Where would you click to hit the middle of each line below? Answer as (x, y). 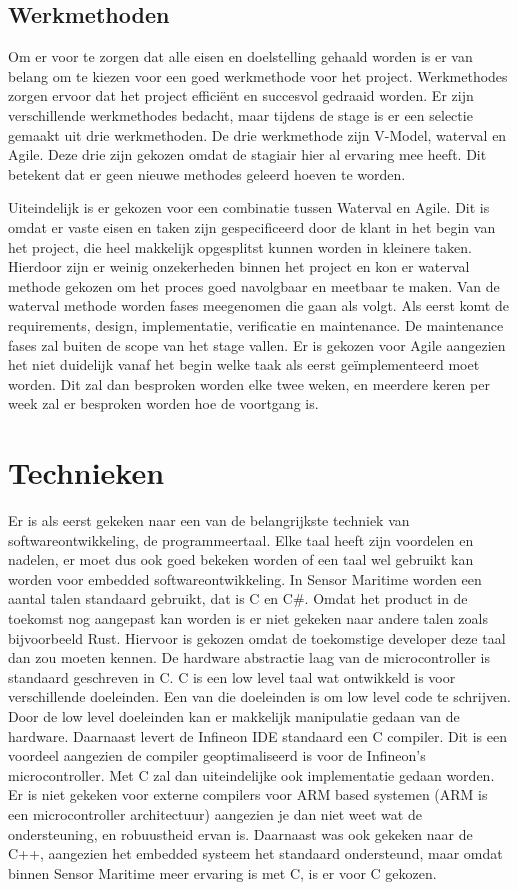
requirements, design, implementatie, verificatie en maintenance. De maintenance (256, 324)
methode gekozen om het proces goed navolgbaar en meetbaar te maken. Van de (254, 285)
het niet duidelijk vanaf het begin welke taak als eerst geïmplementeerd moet (244, 364)
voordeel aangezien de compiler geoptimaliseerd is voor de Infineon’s (217, 755)
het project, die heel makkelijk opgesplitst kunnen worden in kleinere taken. (240, 246)
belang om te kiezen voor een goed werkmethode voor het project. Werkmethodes (258, 75)
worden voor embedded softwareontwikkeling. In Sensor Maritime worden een (245, 578)
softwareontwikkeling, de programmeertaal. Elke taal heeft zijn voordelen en (241, 539)
